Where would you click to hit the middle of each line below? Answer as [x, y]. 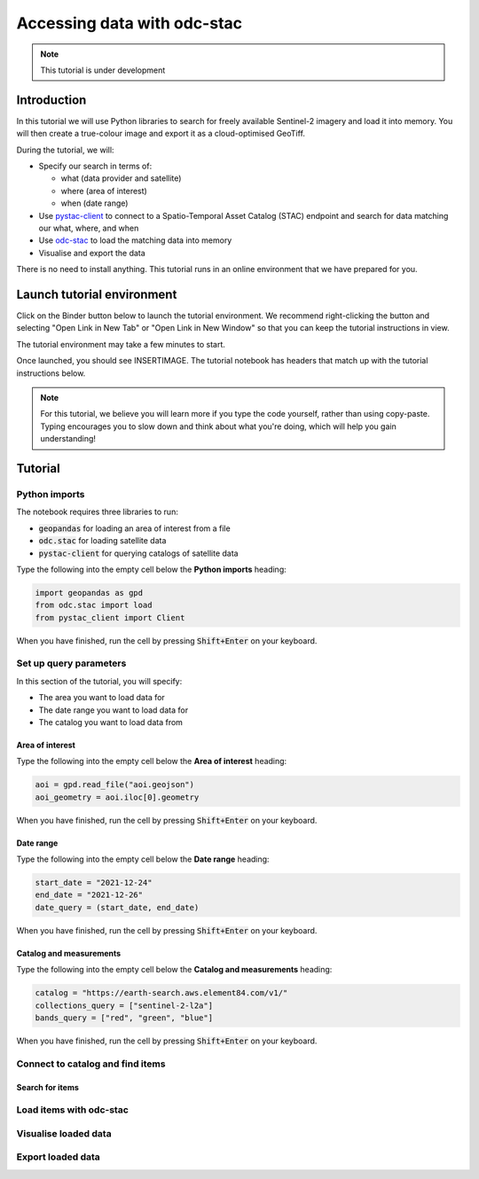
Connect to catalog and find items [91, 1064]
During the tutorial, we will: [65, 150]
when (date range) [94, 203]
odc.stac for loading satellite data [102, 541]
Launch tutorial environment [97, 294]
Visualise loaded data [64, 1133]
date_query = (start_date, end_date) [117, 907]
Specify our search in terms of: [95, 166]
